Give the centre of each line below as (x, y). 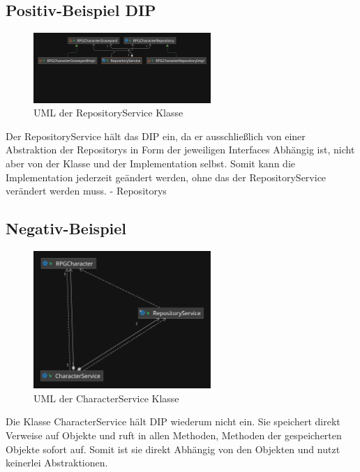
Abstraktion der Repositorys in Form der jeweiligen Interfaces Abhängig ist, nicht (180, 150)
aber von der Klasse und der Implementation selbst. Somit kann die (150, 163)
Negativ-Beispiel (66, 228)
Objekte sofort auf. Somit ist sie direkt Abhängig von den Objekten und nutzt (173, 449)
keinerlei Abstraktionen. (57, 463)
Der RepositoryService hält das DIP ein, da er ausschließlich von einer (156, 136)
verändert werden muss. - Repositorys (86, 191)
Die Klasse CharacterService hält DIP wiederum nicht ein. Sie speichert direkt (173, 421)
